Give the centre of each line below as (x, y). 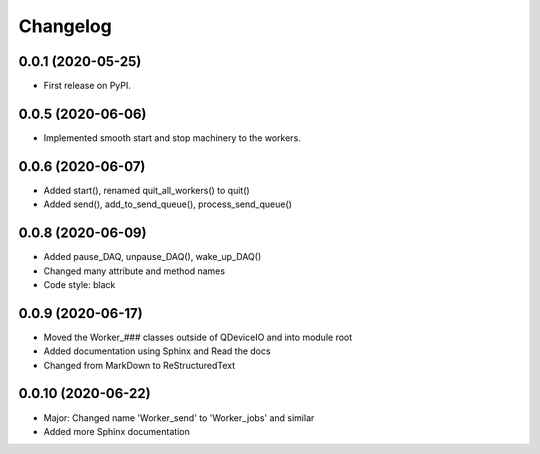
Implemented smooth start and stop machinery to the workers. (172, 137)
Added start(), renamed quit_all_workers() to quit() (146, 190)
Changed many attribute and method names (134, 271)
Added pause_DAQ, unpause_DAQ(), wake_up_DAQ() (152, 257)
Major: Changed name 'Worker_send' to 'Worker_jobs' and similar (179, 417)
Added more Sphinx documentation (116, 431)
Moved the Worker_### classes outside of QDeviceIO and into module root (198, 337)
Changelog (65, 26)
